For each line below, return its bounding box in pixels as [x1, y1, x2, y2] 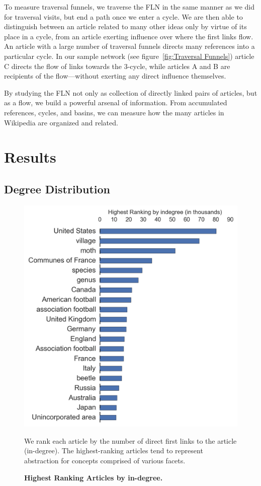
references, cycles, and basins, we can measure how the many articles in [4, 107, 224, 117]
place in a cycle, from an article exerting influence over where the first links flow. [4, 31, 253, 41]
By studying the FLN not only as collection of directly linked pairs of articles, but [4, 87, 257, 98]
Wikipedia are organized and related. [4, 117, 118, 127]
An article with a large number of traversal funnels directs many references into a [4, 41, 255, 51]
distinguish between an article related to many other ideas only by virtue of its [4, 21, 247, 32]
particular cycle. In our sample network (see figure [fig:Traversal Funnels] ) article [4, 50, 254, 61]
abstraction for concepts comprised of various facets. [24, 455, 186, 465]
